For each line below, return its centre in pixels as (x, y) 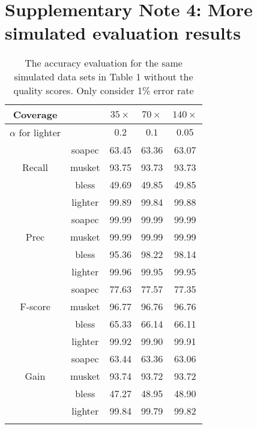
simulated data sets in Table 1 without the (104, 77)
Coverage (35, 115)
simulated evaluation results (123, 33)
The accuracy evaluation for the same (104, 63)
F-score (35, 307)
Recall (35, 167)
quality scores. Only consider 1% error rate (104, 91)
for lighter (40, 133)
